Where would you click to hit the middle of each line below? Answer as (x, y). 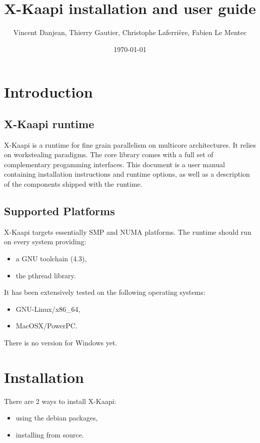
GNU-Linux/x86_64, (48, 309)
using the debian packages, (57, 418)
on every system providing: (45, 242)
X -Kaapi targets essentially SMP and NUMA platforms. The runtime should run (128, 232)
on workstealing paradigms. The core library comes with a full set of (109, 154)
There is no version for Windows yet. (61, 343)
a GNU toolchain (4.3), (51, 259)
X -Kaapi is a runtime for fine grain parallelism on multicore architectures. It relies (130, 144)
